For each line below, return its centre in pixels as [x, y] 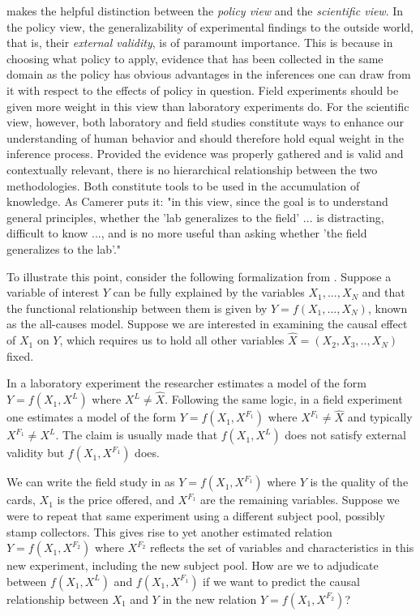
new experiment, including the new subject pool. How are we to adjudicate [193, 565]
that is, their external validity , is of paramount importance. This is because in [200, 43]
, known [388, 308]
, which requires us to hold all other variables [172, 340]
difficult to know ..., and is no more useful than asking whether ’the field [187, 233]
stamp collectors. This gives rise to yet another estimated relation [169, 531]
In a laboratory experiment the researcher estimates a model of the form [186, 383]
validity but [36, 453]
